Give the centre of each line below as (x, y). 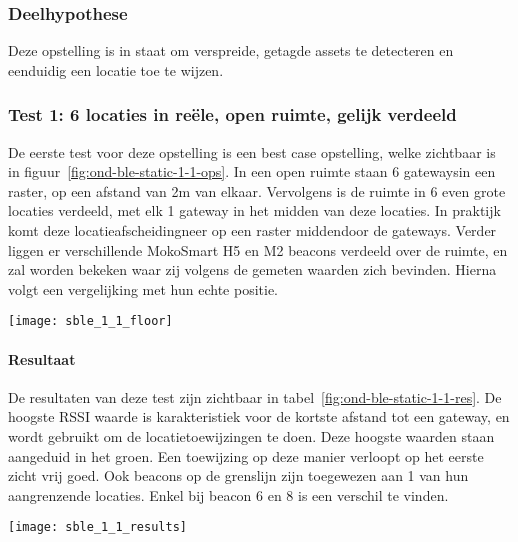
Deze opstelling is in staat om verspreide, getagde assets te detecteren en (231, 50)
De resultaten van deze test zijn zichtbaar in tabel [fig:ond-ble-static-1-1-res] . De (255, 396)
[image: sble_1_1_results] (97, 527)
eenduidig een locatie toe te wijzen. (116, 69)
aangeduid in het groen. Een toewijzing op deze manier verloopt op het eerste (246, 455)
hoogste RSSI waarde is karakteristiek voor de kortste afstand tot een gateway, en (259, 416)
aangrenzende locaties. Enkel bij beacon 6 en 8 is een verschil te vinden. (228, 494)
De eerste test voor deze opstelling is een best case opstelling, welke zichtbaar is (252, 151)
